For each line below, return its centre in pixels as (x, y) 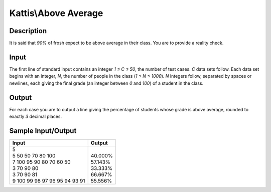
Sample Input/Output (43, 131)
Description (28, 31)
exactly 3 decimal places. (36, 117)
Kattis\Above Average (56, 13)
